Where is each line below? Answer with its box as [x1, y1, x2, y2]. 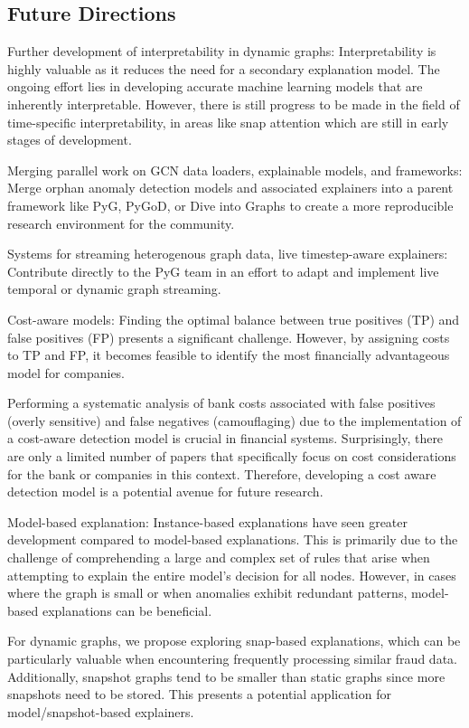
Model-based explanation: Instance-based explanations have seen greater [7, 512, 408, 531]
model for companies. [7, 363, 126, 382]
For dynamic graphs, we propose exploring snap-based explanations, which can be [7, 631, 461, 650]
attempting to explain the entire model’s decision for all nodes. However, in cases [7, 565, 456, 584]
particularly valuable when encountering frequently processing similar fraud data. [7, 649, 457, 668]
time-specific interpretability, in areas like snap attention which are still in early [7, 112, 449, 131]
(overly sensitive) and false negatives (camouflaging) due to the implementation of [7, 411, 462, 430]
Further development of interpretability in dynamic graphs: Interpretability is [7, 42, 436, 61]
